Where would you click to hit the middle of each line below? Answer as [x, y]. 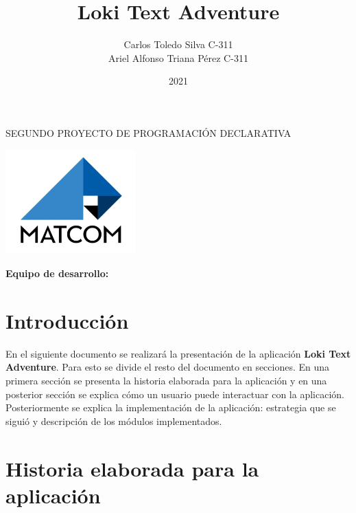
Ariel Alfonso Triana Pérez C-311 [178, 57]
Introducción [67, 320]
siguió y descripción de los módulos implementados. [114, 421]
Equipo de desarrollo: [57, 273]
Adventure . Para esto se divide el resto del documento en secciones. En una [168, 367]
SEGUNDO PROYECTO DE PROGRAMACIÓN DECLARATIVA [149, 132]
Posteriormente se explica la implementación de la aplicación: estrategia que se [171, 407]
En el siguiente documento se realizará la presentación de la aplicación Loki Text [178, 353]
